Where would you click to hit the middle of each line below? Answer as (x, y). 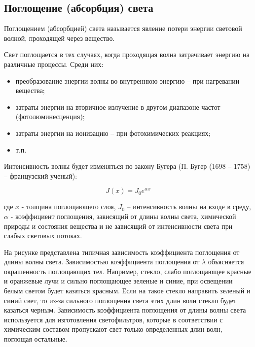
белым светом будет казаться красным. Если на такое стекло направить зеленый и (127, 291)
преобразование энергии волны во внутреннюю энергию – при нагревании (127, 80)
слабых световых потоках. (43, 236)
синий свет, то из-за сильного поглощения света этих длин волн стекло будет (120, 300)
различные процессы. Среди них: (54, 64)
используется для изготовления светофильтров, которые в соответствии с (113, 319)
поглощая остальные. (36, 339)
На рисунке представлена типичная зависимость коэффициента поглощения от (122, 252)
